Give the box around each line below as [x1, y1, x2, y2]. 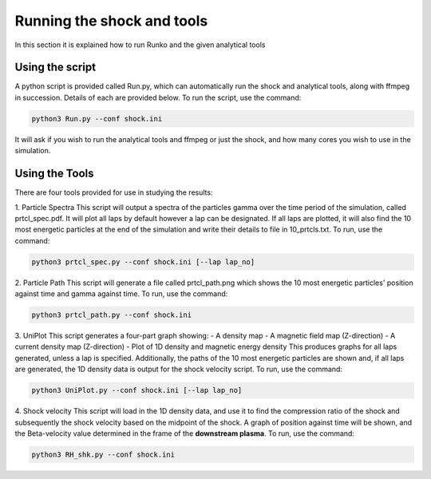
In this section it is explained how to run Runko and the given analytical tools [14, 40, 266, 49]
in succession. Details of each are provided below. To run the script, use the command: [14, 93, 302, 102]
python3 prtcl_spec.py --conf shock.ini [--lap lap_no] [31, 257, 255, 267]
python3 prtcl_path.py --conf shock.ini [31, 311, 192, 319]
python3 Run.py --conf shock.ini [31, 114, 163, 123]
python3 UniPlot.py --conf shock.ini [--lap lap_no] [31, 386, 243, 395]
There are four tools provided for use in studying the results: [14, 188, 213, 197]
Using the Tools [14, 167, 95, 180]
